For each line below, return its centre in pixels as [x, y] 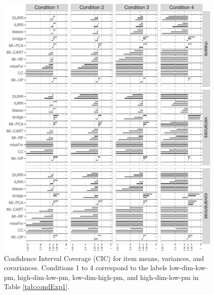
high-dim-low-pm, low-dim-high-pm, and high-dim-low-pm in [108, 277]
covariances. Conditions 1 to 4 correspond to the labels [86, 268]
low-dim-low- [188, 268]
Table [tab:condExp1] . [37, 286]
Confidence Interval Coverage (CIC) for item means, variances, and [104, 258]
